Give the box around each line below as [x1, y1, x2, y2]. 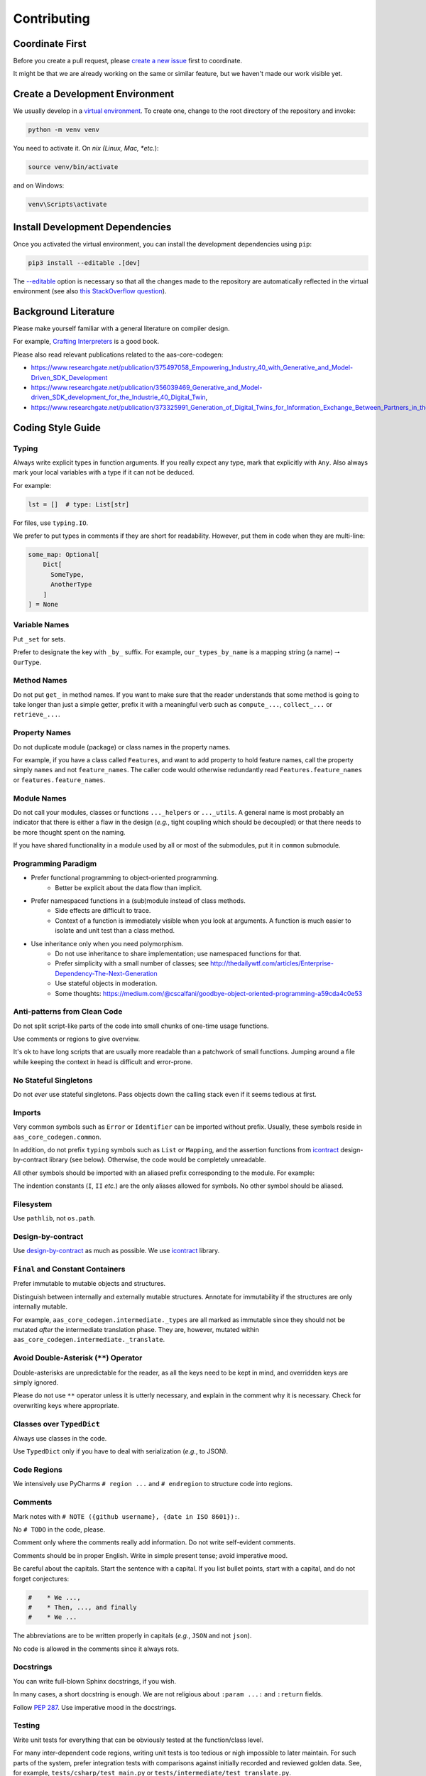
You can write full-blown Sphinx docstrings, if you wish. [13, 1677, 177, 1685]
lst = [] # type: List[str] [28, 500, 130, 508]
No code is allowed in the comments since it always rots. [13, 1645, 179, 1653]
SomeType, [50, 570, 85, 578]
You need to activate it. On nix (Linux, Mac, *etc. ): [13, 144, 159, 153]
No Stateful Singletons [13, 1075, 93, 1085]
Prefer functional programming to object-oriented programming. [31, 874, 219, 882]
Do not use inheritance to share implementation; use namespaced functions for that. [55, 949, 302, 958]
